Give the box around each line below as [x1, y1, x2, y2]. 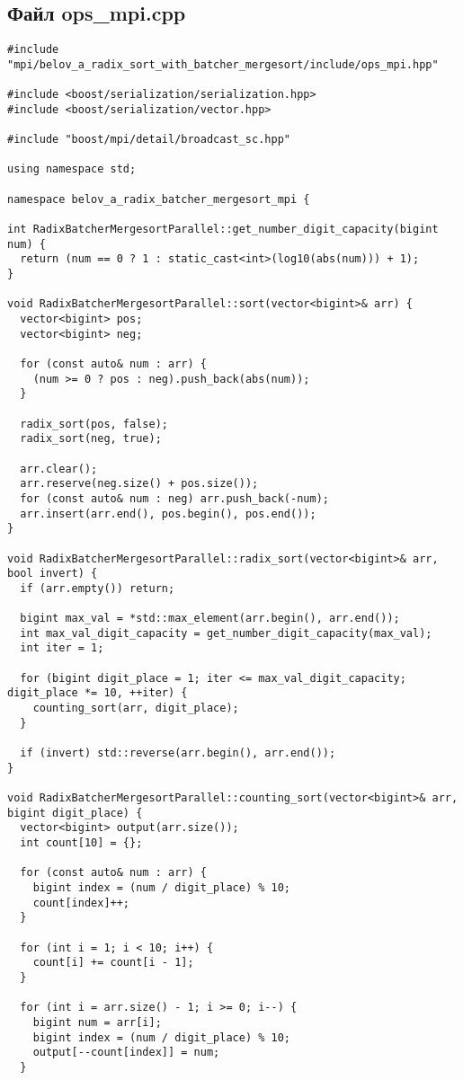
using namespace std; [7, 163, 137, 176]
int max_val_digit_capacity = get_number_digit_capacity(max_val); [20, 626, 432, 640]
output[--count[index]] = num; [32, 1046, 220, 1059]
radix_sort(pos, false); [20, 417, 168, 430]
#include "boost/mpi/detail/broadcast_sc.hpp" [7, 133, 290, 146]
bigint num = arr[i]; [32, 1015, 162, 1029]
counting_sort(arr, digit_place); [32, 702, 239, 715]
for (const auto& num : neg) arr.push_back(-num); [20, 491, 329, 505]
